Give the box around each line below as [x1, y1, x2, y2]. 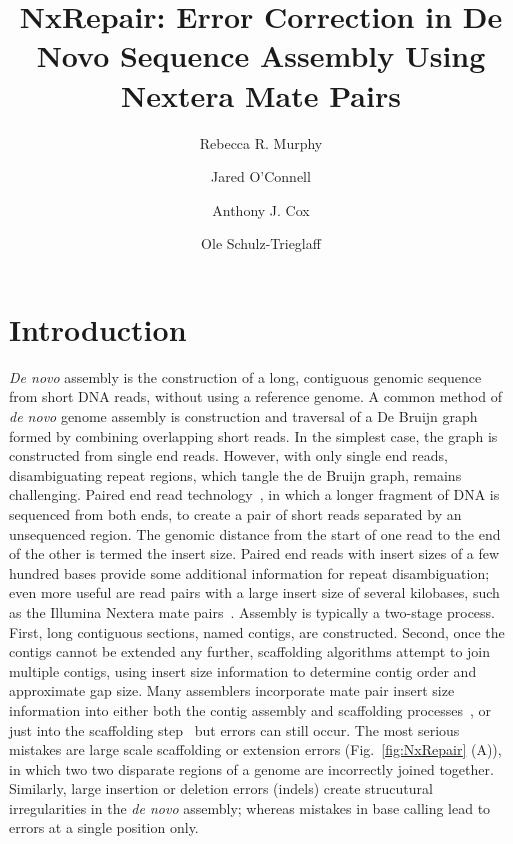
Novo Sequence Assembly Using [36, 35, 486, 76]
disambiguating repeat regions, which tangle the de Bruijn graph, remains [9, 464, 462, 485]
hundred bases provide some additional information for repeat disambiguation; [9, 562, 490, 583]
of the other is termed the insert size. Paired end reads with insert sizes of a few [9, 543, 500, 564]
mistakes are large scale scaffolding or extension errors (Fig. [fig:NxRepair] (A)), [9, 739, 502, 760]
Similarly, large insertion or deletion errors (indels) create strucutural [9, 778, 433, 799]
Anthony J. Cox [212, 199, 310, 220]
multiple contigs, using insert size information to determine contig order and [9, 660, 477, 681]
